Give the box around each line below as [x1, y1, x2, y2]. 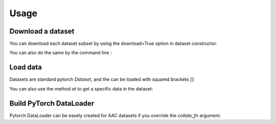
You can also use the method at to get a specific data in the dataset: [9, 85, 153, 91]
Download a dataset [9, 27, 75, 36]
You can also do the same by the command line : [9, 50, 112, 56]
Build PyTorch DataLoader [9, 99, 95, 108]
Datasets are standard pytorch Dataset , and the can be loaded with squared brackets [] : [9, 76, 195, 82]
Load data [9, 63, 42, 72]
